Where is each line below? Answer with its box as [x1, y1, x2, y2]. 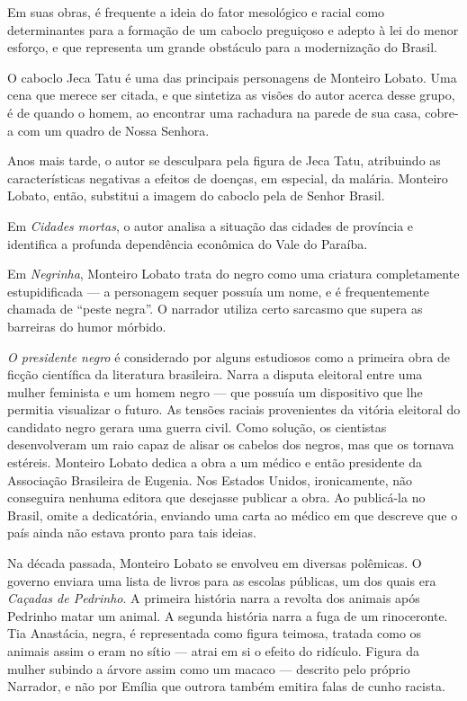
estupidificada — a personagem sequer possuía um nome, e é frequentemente [7, 281, 430, 300]
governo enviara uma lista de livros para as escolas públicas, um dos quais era [7, 571, 436, 590]
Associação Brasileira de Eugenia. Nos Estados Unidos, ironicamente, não [7, 470, 413, 489]
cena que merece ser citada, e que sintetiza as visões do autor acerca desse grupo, [7, 85, 455, 104]
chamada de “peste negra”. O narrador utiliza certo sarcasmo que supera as [7, 299, 423, 318]
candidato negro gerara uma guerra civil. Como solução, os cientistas [7, 417, 387, 436]
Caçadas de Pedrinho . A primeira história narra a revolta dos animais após [7, 589, 420, 608]
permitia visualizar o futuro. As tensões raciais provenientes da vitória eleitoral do [7, 400, 461, 419]
